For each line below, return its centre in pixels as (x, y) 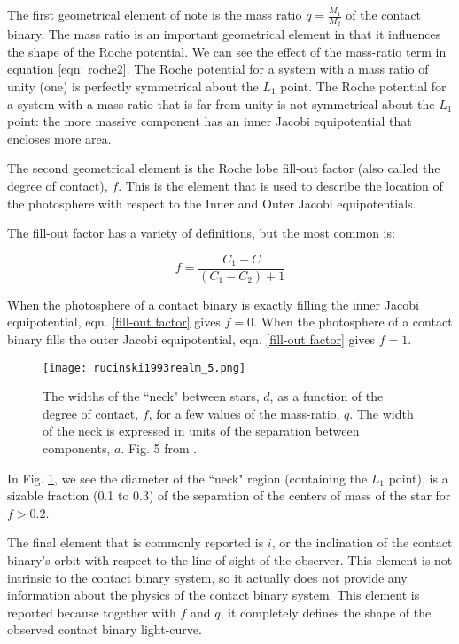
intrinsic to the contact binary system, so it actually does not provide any (207, 577)
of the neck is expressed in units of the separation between (201, 431)
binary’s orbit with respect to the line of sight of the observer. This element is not (230, 560)
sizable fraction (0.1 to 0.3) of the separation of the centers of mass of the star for (229, 495)
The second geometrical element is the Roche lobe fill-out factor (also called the (224, 168)
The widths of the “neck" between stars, (151, 396)
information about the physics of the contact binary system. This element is (214, 595)
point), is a (418, 478)
